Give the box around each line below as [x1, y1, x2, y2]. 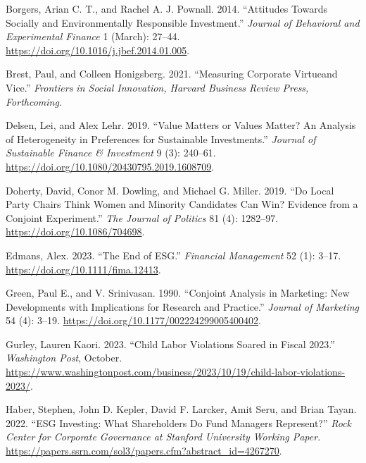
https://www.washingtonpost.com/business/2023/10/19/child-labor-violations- [6, 364, 346, 379]
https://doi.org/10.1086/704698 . [6, 224, 145, 239]
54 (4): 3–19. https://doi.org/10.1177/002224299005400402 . [6, 313, 262, 328]
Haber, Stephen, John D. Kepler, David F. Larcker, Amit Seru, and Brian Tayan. [6, 402, 357, 416]
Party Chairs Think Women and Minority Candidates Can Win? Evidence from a [6, 197, 358, 211]
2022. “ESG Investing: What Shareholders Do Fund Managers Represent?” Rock [6, 415, 352, 430]
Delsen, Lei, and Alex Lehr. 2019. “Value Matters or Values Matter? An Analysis [6, 118, 356, 132]
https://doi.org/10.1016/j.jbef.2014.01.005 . [6, 42, 190, 57]
